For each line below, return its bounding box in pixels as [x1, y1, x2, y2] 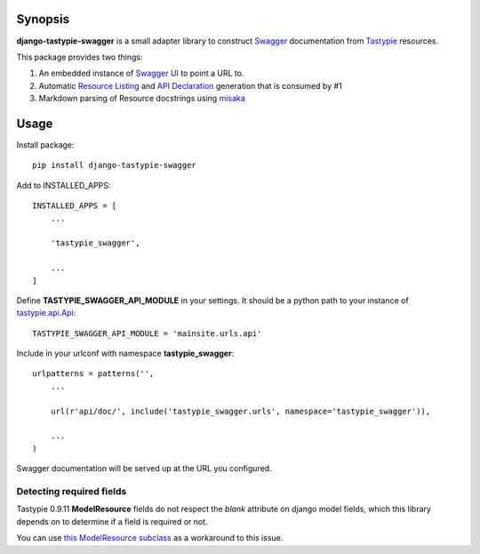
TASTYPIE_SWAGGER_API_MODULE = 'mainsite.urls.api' [32, 328, 262, 338]
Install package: [16, 139, 75, 150]
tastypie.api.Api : [16, 308, 76, 318]
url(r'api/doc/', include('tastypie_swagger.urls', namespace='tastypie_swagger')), [50, 405, 431, 416]
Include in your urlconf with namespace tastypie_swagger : [16, 348, 235, 359]
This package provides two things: [16, 52, 143, 62]
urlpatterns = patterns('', [32, 369, 155, 379]
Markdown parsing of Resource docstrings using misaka [38, 93, 246, 104]
